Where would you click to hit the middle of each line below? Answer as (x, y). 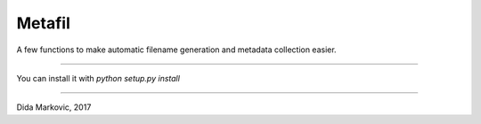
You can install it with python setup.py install (98, 78)
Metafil (43, 23)
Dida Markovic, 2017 (54, 107)
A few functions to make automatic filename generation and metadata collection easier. (177, 50)
